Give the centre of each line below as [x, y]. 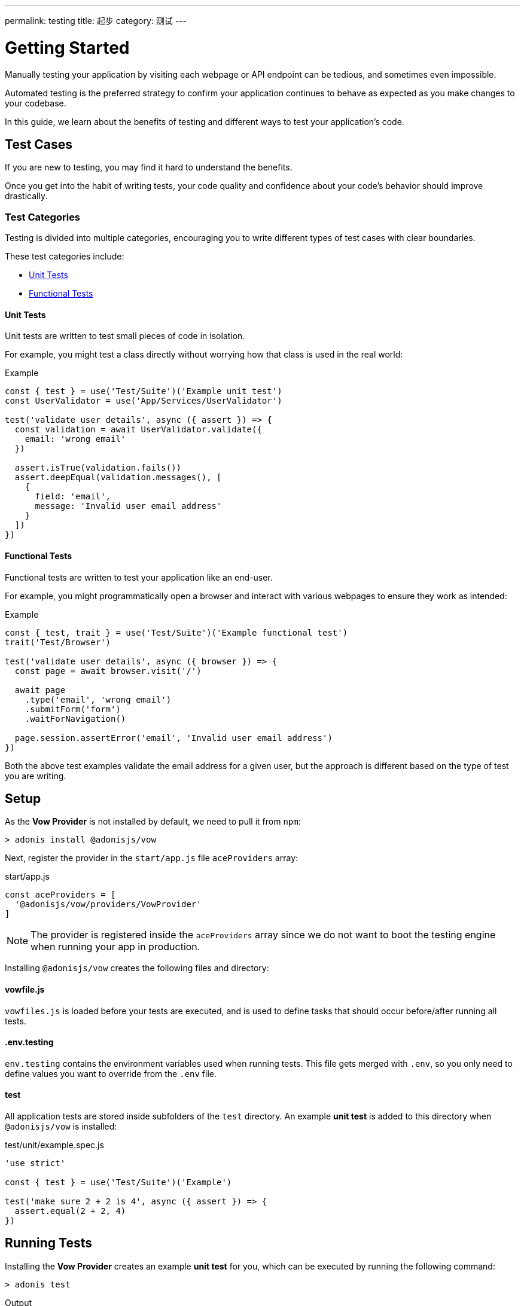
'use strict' [35, 1163]
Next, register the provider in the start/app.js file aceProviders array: [152, 858]
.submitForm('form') [73, 709]
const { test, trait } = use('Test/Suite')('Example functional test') [176, 632]
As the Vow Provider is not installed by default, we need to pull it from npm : [153, 822]
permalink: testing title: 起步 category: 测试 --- [96, 21]
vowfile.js [25, 989]
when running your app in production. [115, 947]
